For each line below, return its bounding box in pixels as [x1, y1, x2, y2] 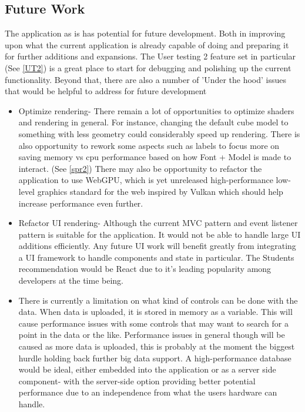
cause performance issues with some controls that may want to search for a [18, 317, 289, 329]
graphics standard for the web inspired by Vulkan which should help [37, 185, 283, 197]
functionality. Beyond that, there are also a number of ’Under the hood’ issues [5, 73, 287, 85]
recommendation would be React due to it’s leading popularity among [18, 263, 272, 275]
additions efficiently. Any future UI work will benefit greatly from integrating [18, 240, 296, 252]
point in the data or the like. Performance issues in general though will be [18, 328, 285, 341]
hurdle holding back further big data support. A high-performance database [18, 351, 291, 364]
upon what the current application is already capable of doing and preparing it [5, 38, 289, 51]
